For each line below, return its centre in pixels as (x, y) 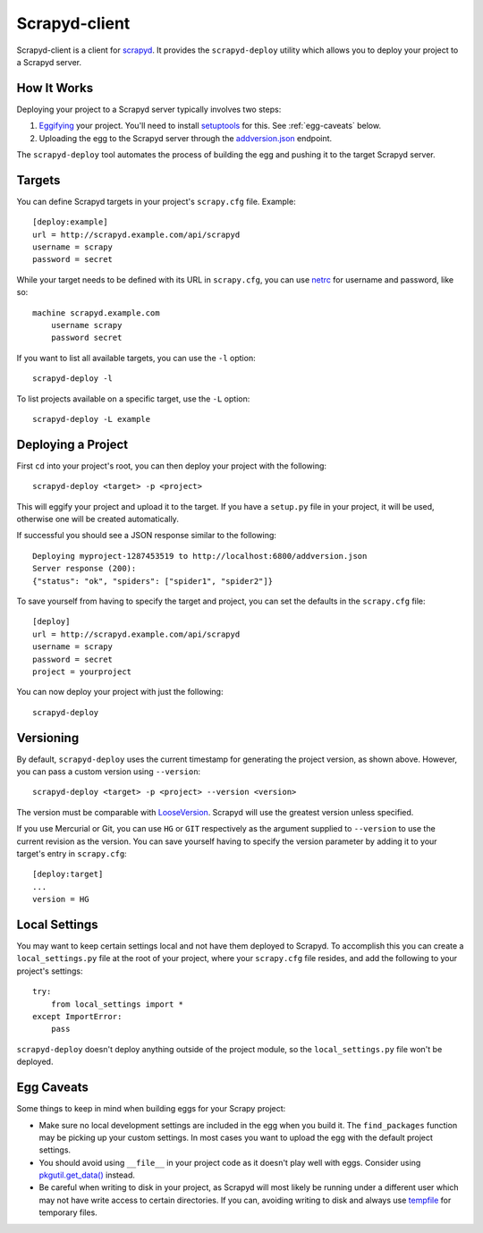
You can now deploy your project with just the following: (120, 692)
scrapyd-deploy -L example (92, 419)
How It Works (55, 88)
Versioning (48, 738)
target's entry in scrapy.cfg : (72, 854)
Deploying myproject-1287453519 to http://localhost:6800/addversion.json (200, 556)
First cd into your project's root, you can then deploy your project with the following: (171, 466)
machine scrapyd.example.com (96, 312)
